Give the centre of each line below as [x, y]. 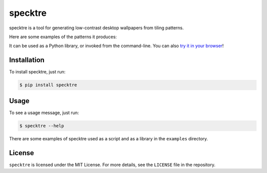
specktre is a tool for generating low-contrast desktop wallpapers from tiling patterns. [96, 28]
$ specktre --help [42, 126]
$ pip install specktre [48, 85]
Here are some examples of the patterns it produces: [63, 37]
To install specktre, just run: [37, 72]
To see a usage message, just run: [44, 113]
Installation [27, 60]
